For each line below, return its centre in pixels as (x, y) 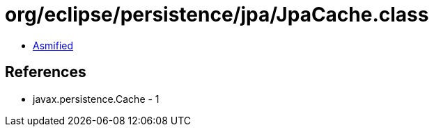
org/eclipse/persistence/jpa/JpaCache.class (217, 15)
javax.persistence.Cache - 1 (96, 99)
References (46, 72)
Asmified (53, 45)
